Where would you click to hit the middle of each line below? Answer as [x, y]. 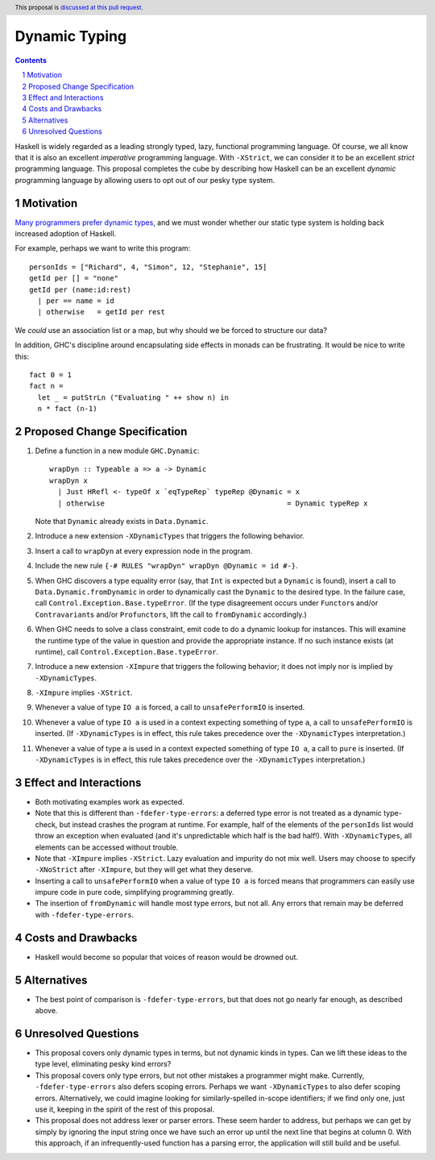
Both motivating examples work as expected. [110, 801]
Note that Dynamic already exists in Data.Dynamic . [122, 522]
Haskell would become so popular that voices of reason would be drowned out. [166, 957]
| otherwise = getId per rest [101, 312]
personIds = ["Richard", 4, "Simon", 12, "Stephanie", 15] [148, 267]
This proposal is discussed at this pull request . [79, 7]
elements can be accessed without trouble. [107, 847]
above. [46, 1011]
